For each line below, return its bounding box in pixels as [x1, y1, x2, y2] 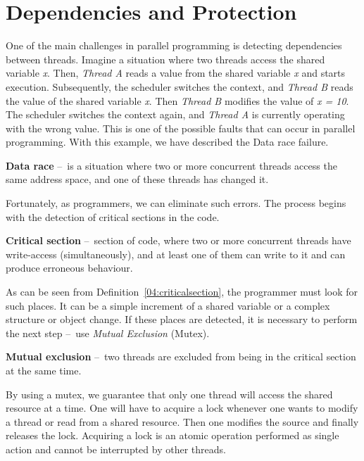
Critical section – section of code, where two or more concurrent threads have [6, 233, 351, 248]
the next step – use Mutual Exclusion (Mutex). [6, 325, 210, 340]
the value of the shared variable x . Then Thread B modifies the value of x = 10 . [6, 93, 349, 108]
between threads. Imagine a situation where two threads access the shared [6, 51, 325, 66]
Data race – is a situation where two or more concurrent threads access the [6, 158, 337, 172]
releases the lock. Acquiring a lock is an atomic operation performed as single [6, 428, 339, 443]
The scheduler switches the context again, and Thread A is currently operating [6, 107, 345, 122]
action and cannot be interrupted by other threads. [6, 441, 226, 456]
